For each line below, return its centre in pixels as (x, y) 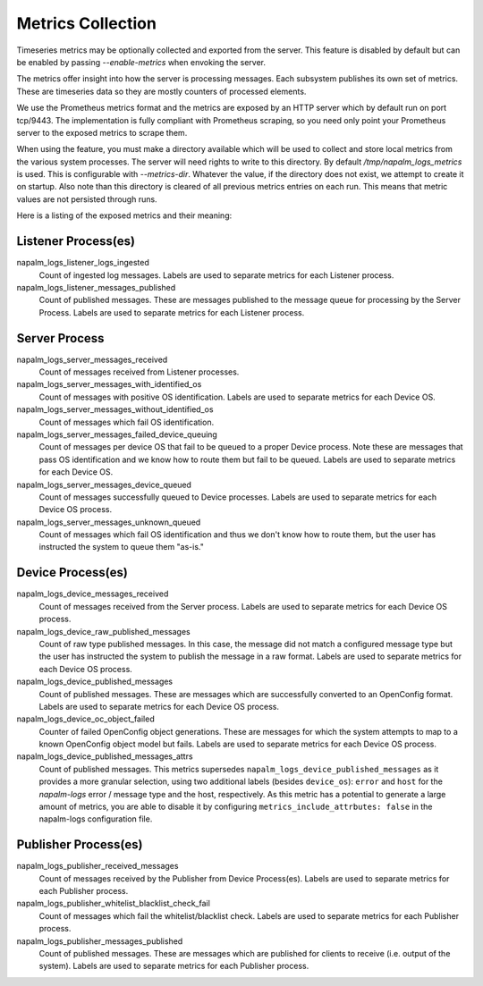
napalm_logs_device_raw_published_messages (104, 631)
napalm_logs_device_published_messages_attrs (105, 756)
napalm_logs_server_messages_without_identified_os (115, 409)
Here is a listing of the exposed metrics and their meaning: (124, 215)
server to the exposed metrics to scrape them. (102, 132)
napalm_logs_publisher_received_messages (97, 866)
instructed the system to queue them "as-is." (122, 547)
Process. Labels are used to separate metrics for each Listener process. (172, 312)
